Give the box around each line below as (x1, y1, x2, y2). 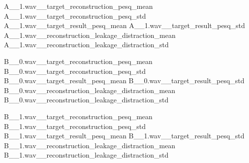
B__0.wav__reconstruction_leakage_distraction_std (4, 95, 169, 105)
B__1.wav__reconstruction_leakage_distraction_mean (4, 140, 176, 150)
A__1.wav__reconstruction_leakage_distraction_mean (4, 30, 176, 40)
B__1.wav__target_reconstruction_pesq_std (4, 121, 146, 131)
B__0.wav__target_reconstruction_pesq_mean (4, 56, 153, 66)
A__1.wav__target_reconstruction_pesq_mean (4, 1, 153, 11)
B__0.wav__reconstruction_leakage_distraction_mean (4, 85, 176, 95)
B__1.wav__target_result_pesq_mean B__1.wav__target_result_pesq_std (4, 130, 245, 141)
